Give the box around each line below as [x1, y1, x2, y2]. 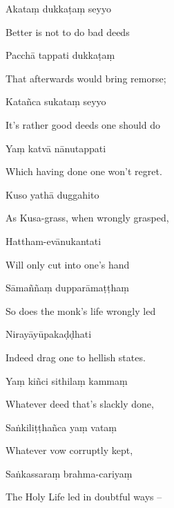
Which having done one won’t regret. [6, 164, 162, 179]
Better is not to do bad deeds [6, 24, 130, 39]
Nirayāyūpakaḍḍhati [6, 327, 92, 341]
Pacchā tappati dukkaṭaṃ [6, 48, 115, 62]
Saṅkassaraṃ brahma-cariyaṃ [6, 466, 133, 480]
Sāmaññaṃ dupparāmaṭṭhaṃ [6, 280, 129, 295]
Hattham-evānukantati [6, 233, 101, 248]
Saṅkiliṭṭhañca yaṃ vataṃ [6, 419, 117, 434]
